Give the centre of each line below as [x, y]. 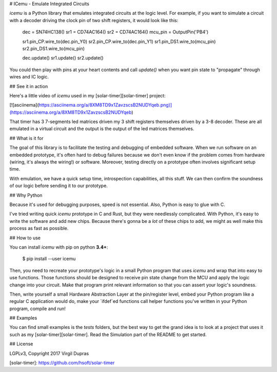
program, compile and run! [38, 308]
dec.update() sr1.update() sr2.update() [63, 58]
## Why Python [26, 195]
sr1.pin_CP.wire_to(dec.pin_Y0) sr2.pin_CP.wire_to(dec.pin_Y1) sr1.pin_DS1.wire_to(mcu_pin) [119, 42]
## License [21, 344]
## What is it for [26, 138]
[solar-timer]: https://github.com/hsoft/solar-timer [62, 363]
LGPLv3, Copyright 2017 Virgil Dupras [49, 353]
